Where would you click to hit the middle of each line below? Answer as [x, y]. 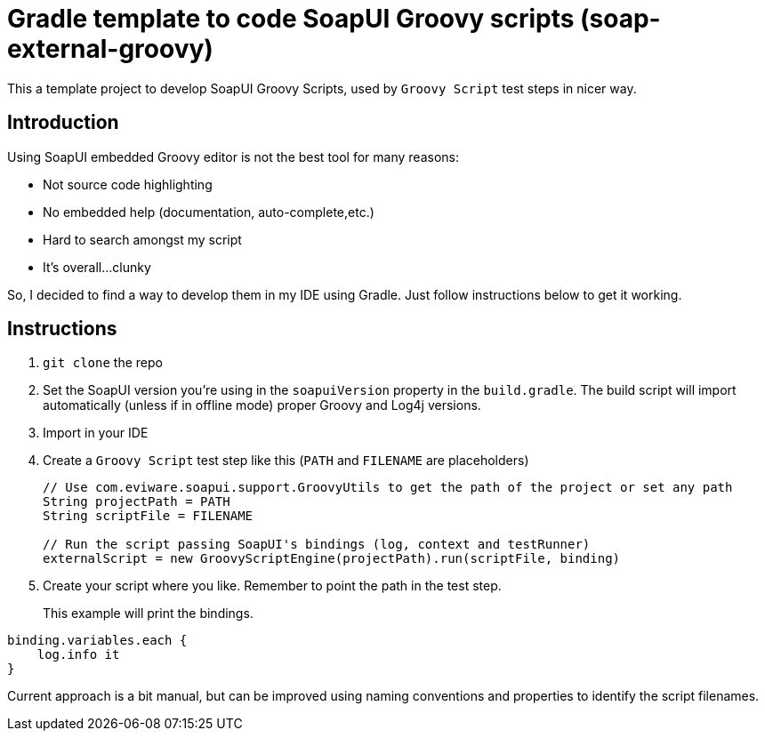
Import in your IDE [96, 433]
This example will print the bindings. [148, 614]
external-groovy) [110, 49]
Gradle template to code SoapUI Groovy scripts [291, 19]
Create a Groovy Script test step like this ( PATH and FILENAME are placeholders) [286, 461]
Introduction [63, 123]
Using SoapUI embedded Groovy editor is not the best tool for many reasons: [233, 156]
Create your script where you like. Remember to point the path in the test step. [272, 586]
